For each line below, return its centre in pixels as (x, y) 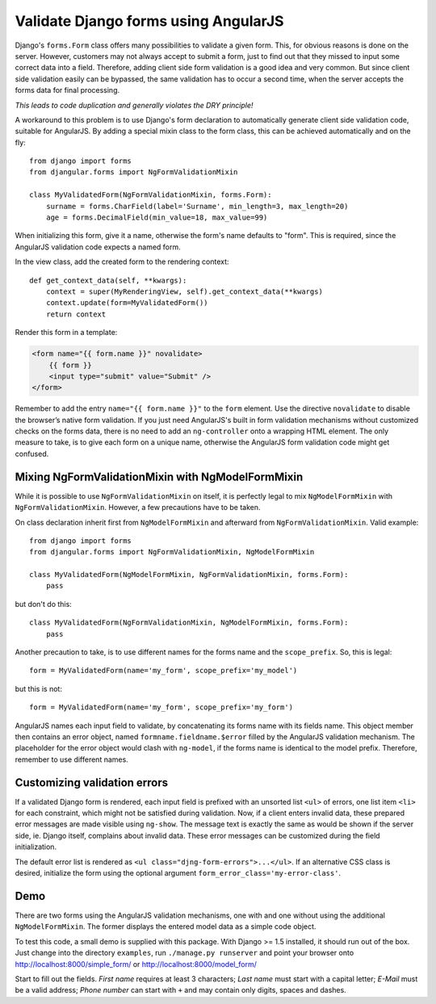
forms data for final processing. (67, 90)
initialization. (36, 847)
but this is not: (38, 688)
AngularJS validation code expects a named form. (98, 247)
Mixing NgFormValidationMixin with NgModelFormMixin (159, 477)
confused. (32, 454)
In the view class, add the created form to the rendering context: (122, 261)
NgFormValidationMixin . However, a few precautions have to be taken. (138, 508)
